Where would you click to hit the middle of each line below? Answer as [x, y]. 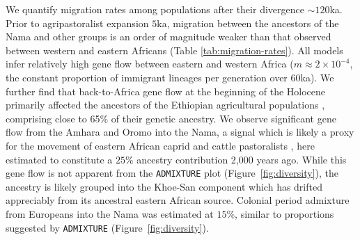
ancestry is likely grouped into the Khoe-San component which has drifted [164, 186]
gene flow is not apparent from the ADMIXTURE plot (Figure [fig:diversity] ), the [172, 173]
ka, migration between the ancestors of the [248, 23]
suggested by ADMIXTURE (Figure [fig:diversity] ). [107, 227]
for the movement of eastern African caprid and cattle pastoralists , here [160, 145]
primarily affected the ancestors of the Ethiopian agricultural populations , [165, 105]
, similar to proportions [284, 213]
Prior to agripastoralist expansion [77, 23]
